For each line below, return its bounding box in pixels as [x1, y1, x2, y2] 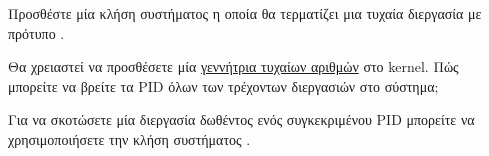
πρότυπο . [8, 22, 65, 43]
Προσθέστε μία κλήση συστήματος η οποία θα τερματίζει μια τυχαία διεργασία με [8, 3, 482, 23]
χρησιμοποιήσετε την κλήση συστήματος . [8, 128, 251, 149]
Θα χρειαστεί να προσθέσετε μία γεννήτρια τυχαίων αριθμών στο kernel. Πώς [8, 56, 459, 77]
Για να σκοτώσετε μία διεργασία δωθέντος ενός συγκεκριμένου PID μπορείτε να [8, 109, 475, 130]
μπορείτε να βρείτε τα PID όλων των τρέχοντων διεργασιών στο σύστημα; [8, 75, 439, 96]
